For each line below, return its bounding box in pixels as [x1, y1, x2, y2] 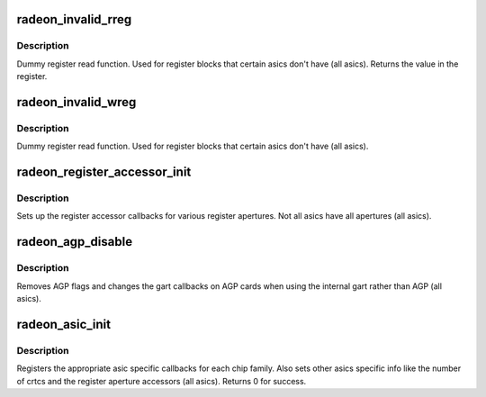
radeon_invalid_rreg [16, 12, 132, 27]
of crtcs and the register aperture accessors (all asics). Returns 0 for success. [16, 375, 307, 386]
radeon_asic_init [16, 316, 112, 332]
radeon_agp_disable [16, 234, 133, 249]
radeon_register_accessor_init [16, 165, 192, 180]
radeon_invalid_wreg [16, 95, 137, 110]
